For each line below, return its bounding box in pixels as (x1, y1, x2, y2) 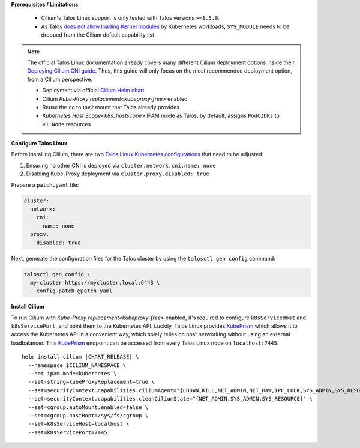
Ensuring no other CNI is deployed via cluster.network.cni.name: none (26, 162, 216, 169)
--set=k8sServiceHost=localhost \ (28, 420, 130, 428)
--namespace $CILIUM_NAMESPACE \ (28, 362, 127, 369)
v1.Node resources (42, 120, 91, 127)
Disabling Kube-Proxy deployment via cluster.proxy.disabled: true (26, 170, 209, 177)
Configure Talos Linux (11, 140, 67, 147)
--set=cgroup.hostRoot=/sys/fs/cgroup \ (28, 412, 149, 419)
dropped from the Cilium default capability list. (41, 31, 156, 38)
